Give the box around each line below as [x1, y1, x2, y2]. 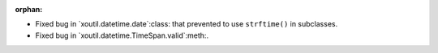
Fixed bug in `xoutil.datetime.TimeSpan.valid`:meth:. [35, 31, 209, 40]
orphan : [15, 5, 43, 14]
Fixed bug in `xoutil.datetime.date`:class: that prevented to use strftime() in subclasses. [35, 19, 338, 29]
